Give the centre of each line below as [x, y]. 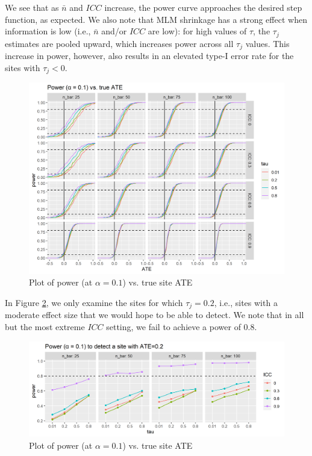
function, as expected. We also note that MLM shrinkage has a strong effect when [156, 19]
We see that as [32, 7]
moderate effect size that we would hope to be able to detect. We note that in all [154, 315]
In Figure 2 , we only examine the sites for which [94, 302]
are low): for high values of [197, 31]
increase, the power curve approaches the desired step [203, 7]
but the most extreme [45, 326]
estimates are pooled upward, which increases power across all [119, 43]
